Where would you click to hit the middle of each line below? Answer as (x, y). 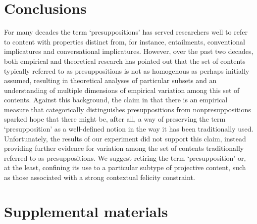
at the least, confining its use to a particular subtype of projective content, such (125, 167)
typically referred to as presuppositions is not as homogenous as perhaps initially (127, 70)
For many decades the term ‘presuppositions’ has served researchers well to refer (126, 32)
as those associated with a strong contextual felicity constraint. (100, 177)
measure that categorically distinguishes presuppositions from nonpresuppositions (128, 109)
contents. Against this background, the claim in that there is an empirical (116, 100)
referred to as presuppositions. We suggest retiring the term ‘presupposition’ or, (125, 157)
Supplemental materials (86, 211)
